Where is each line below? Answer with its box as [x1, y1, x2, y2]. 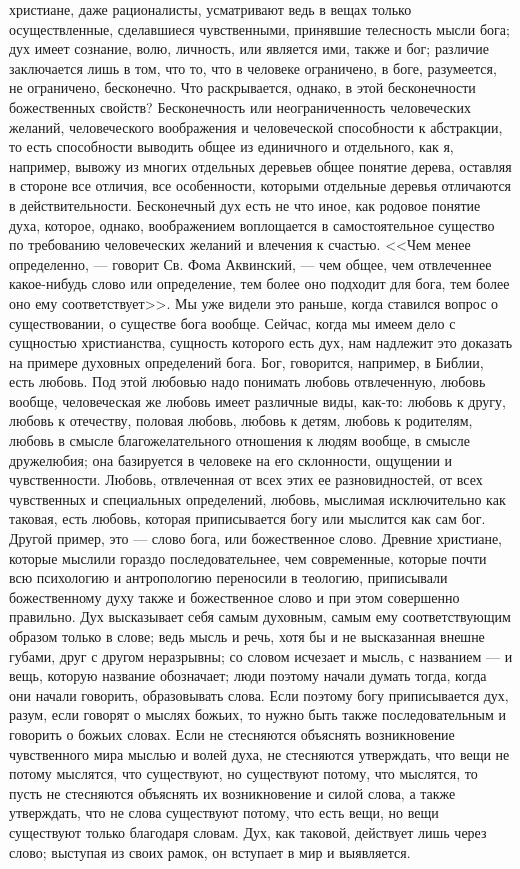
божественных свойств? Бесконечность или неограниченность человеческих [9, 96, 471, 117]
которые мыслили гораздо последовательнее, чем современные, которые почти [9, 547, 487, 568]
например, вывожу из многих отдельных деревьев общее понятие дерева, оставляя [9, 155, 512, 176]
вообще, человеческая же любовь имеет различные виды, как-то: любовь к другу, [9, 390, 506, 411]
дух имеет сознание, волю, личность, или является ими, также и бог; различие [9, 38, 489, 59]
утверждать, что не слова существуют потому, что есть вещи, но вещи [9, 802, 439, 823]
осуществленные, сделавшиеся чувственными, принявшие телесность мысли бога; [9, 18, 510, 39]
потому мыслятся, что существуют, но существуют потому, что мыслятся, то [9, 763, 478, 784]
